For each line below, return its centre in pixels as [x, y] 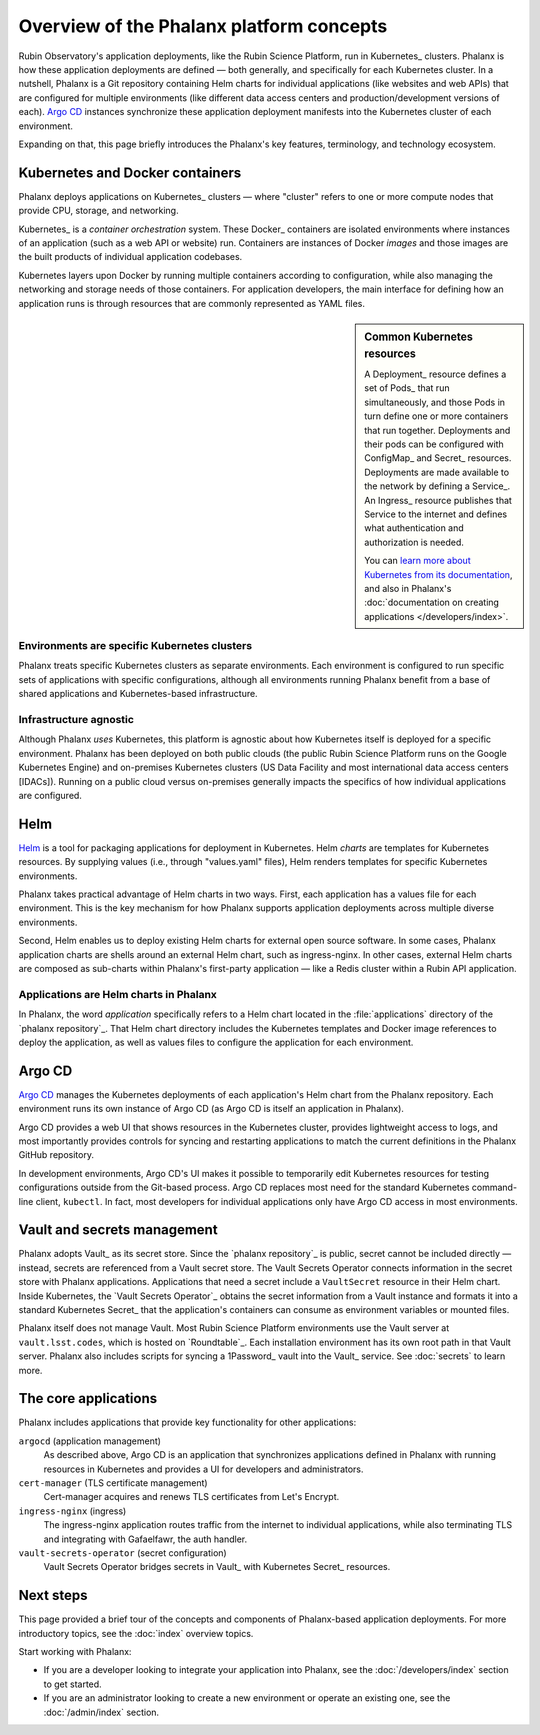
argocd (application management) [90, 1441]
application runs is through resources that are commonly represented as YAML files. [191, 303]
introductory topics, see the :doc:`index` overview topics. [136, 1633]
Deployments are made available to [437, 472]
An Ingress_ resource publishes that [438, 500]
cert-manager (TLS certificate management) [113, 1483]
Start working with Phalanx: [75, 1652]
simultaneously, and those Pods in [434, 402]
